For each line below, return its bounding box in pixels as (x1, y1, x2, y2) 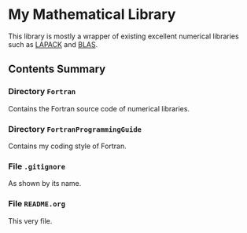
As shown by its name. (8, 179, 82, 188)
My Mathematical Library (8, 5, 176, 24)
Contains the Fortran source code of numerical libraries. (8, 104, 190, 113)
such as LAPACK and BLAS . (8, 39, 98, 49)
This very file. (8, 216, 53, 225)
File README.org (8, 198, 65, 209)
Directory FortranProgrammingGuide (8, 123, 142, 134)
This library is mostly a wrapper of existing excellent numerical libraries (8, 31, 239, 41)
